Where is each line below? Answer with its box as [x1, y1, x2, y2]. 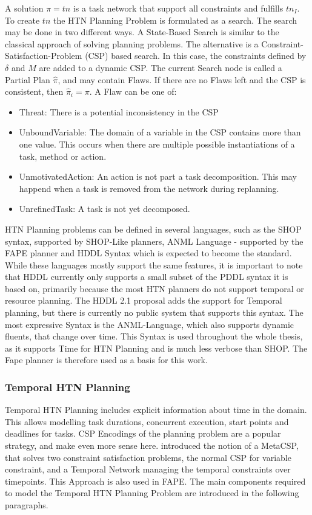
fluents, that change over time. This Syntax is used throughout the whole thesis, [5, 330, 303, 343]
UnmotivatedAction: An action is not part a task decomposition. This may [19, 170, 297, 183]
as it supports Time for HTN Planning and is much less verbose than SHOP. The [5, 341, 308, 354]
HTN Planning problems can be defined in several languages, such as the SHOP [5, 222, 302, 235]
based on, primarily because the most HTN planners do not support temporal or [5, 282, 304, 295]
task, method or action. [19, 149, 107, 162]
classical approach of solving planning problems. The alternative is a [5, 37, 259, 50]
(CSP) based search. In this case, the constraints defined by [85, 49, 307, 62]
